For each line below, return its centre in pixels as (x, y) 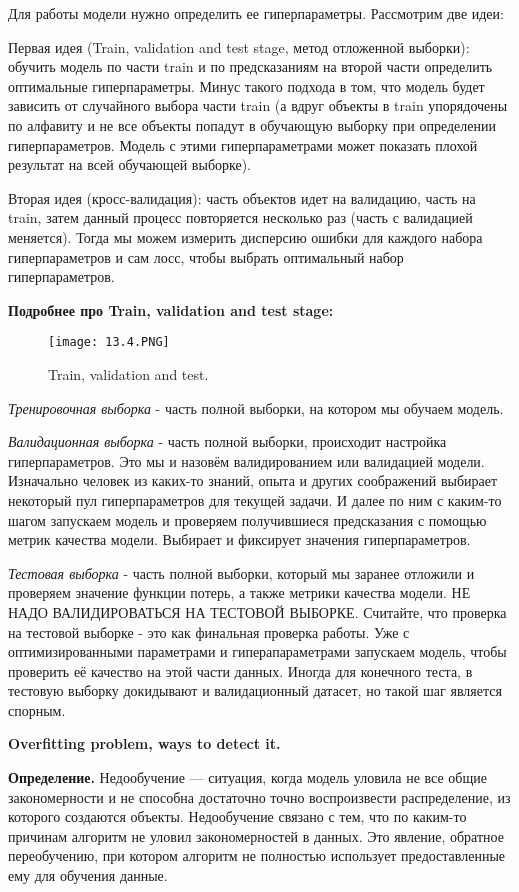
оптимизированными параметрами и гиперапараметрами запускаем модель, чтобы (257, 651)
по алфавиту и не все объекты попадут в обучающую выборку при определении (252, 124)
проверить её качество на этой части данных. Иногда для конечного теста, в (240, 670)
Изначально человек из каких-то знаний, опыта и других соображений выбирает (253, 480)
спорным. (37, 709)
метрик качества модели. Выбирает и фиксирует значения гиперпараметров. (239, 539)
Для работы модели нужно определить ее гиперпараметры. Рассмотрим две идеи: (256, 13)
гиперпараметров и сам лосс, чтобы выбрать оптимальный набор (206, 256)
